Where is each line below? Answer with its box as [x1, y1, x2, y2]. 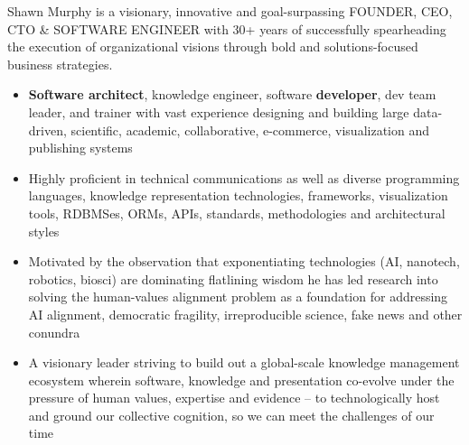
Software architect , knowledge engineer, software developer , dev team [28, 85, 436, 104]
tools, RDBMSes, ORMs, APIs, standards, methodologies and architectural [28, 203, 446, 222]
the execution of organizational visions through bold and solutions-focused [7, 37, 418, 56]
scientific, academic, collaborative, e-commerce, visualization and [70, 120, 429, 139]
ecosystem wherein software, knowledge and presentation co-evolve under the [28, 370, 455, 389]
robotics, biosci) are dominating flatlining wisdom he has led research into [28, 269, 438, 288]
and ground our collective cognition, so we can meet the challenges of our [28, 405, 435, 424]
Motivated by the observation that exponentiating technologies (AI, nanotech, [28, 252, 460, 271]
